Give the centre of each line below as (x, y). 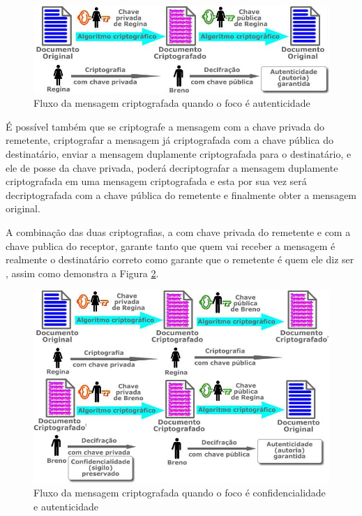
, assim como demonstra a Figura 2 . (82, 273)
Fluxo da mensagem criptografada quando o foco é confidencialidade (180, 493)
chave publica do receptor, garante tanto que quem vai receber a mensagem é (171, 245)
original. (23, 208)
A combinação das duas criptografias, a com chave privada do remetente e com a (178, 231)
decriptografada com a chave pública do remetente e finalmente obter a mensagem (181, 194)
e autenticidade (66, 506)
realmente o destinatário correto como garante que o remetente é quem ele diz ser (180, 259)
